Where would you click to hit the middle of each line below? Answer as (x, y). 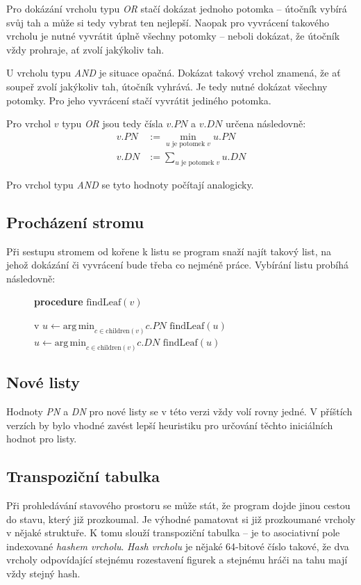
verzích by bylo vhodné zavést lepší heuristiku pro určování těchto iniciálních (170, 425)
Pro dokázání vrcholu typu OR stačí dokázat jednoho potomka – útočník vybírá (177, 8)
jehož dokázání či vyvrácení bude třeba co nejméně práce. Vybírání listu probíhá (178, 265)
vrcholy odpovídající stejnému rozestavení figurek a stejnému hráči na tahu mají (177, 560)
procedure (59, 302)
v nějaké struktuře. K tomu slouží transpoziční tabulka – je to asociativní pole (173, 532)
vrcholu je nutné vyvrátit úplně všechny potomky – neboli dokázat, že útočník (173, 36)
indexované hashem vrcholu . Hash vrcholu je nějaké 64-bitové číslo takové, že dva (178, 546)
